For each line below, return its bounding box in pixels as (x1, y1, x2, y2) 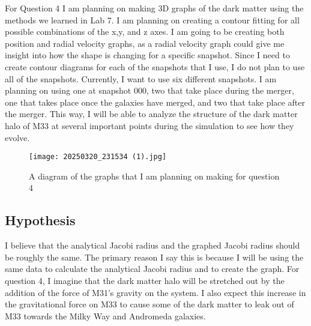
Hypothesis (5, 211, 76, 229)
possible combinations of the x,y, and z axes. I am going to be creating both (5, 25, 285, 38)
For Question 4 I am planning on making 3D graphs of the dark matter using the (5, 2, 304, 14)
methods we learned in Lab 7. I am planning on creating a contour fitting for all (5, 13, 300, 26)
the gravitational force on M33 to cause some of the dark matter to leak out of (5, 298, 294, 310)
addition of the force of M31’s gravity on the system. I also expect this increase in (5, 286, 306, 298)
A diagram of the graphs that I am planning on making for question (29, 169, 280, 182)
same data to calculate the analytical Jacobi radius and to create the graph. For (5, 262, 300, 275)
